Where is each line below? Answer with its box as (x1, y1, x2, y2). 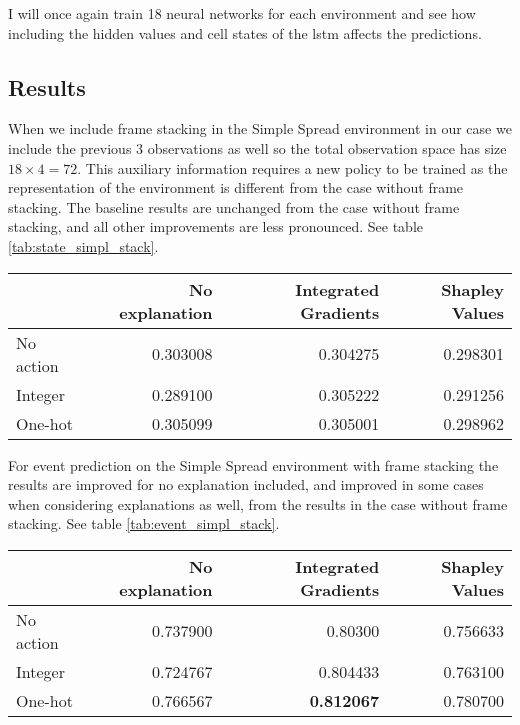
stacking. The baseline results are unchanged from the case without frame (8, 196, 460, 217)
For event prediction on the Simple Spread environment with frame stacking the (8, 454, 499, 475)
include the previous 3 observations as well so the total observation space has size (8, 137, 507, 158)
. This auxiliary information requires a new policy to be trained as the (77, 157, 508, 178)
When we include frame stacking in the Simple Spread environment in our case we (8, 118, 512, 139)
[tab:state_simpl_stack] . (8, 235, 159, 256)
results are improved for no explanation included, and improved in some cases (8, 474, 484, 495)
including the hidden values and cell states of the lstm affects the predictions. (8, 22, 482, 43)
